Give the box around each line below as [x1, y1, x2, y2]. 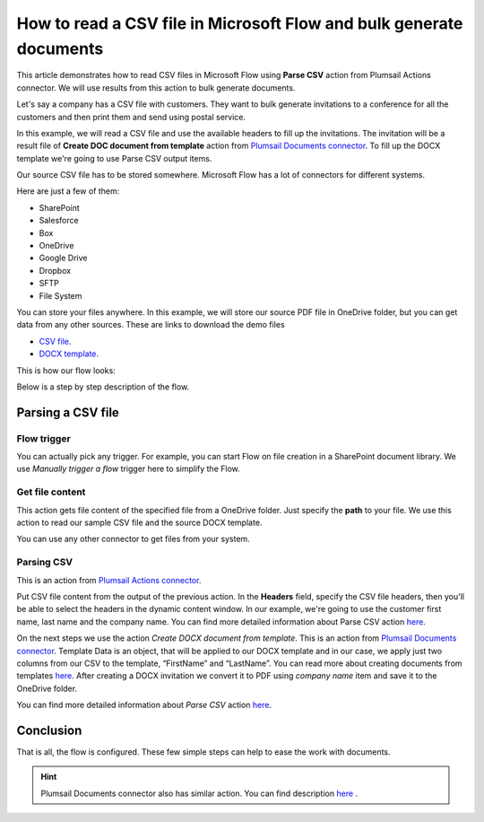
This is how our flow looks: [16, 364, 116, 376]
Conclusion [16, 722, 82, 738]
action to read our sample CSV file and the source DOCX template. [16, 517, 263, 529]
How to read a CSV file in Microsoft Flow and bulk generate [16, 13, 463, 33]
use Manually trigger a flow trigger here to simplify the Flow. [16, 463, 241, 475]
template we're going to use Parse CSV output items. [16, 153, 212, 163]
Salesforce [39, 215, 80, 226]
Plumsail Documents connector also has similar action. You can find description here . [40, 788, 359, 799]
